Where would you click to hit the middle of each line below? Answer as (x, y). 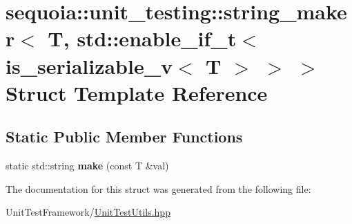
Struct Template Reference (137, 92)
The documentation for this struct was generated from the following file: (158, 188)
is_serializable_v (89, 65)
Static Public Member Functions (124, 137)
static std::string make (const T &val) (87, 166)
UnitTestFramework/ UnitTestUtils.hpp (88, 212)
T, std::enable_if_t (142, 38)
